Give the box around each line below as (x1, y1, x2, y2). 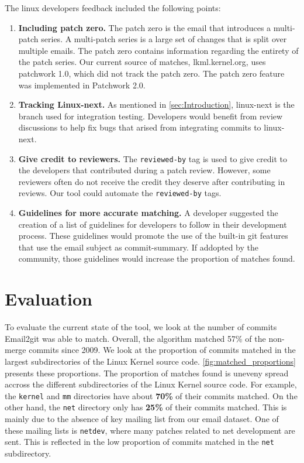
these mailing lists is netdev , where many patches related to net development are (5, 424, 295, 436)
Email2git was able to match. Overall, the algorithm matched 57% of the (5, 332, 266, 344)
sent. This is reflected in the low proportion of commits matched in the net (5, 435, 274, 448)
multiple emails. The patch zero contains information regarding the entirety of (18, 44, 299, 56)
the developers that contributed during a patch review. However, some (18, 164, 271, 176)
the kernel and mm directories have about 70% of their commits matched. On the (5, 389, 298, 402)
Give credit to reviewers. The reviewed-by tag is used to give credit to (18, 152, 287, 164)
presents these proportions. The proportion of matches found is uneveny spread (5, 366, 289, 379)
